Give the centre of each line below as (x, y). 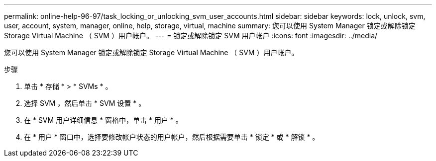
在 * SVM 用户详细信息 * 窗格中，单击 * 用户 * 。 (103, 120)
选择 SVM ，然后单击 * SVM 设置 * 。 (85, 103)
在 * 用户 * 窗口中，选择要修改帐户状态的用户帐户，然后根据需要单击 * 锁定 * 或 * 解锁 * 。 (172, 137)
